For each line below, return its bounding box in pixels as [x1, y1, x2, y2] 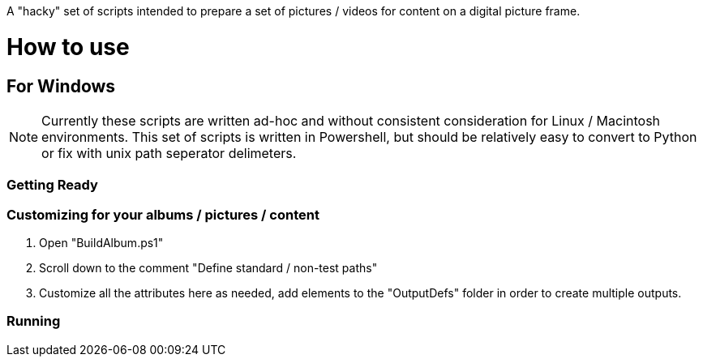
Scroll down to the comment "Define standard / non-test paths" [39, 261, 378, 275]
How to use [6, 32, 130, 61]
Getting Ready [6, 177, 98, 194]
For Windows [6, 75, 116, 96]
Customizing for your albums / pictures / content [6, 206, 319, 223]
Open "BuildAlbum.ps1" [39, 236, 164, 250]
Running [6, 313, 61, 330]
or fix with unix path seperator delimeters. [41, 144, 297, 161]
